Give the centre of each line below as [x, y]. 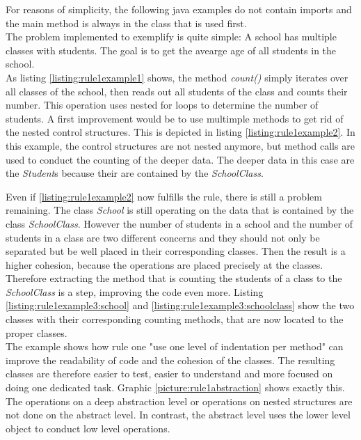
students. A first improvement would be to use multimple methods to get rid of [175, 118]
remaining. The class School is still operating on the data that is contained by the [180, 210]
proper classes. [37, 332]
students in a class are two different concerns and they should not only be [163, 237]
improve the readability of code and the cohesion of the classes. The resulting [170, 360]
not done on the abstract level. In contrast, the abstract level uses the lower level [178, 415]
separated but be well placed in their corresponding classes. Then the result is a [176, 251]
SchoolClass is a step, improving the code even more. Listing [135, 291]
